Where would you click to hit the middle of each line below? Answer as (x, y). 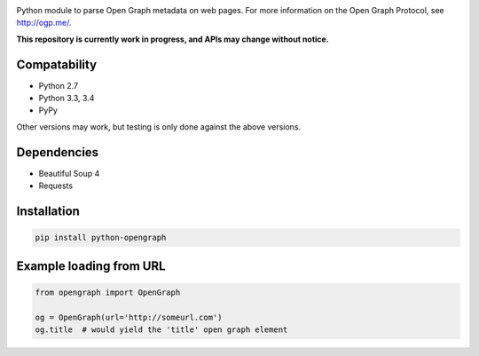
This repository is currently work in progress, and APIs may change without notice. (173, 39)
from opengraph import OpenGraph (108, 292)
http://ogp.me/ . (44, 23)
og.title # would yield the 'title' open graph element (161, 329)
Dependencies (58, 152)
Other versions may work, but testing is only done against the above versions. (159, 127)
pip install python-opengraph (101, 238)
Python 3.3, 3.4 (67, 99)
